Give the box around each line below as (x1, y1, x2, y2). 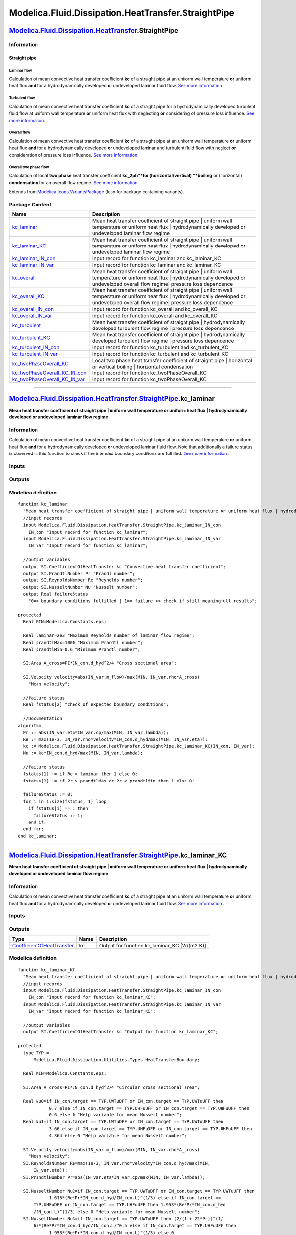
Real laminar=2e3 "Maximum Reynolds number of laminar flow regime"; (23, 633, 195, 638)
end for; (23, 826, 44, 832)
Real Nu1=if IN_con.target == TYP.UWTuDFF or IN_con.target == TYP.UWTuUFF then (23, 1119, 223, 1125)
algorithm (18, 723, 41, 728)
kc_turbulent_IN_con (12, 344, 60, 351)
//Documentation (23, 716, 63, 721)
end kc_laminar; (18, 833, 57, 839)
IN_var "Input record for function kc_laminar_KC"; (28, 1008, 156, 1014)
